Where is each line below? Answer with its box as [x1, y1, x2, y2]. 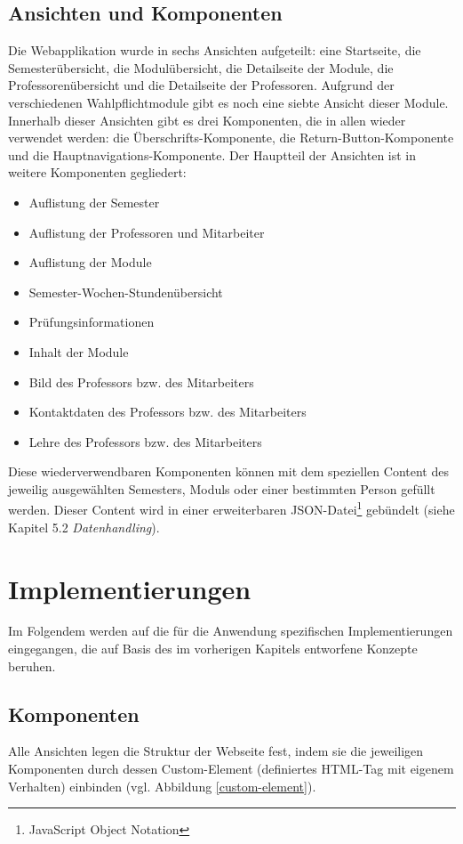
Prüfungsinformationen [28, 312, 155, 331]
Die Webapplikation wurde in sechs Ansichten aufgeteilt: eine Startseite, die [8, 41, 421, 60]
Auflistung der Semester [28, 192, 160, 211]
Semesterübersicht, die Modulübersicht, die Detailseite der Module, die [8, 58, 394, 77]
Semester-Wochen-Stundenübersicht [28, 282, 223, 301]
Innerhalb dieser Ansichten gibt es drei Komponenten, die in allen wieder [8, 110, 406, 129]
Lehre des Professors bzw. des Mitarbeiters [28, 432, 262, 450]
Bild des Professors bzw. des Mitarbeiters [28, 372, 254, 391]
